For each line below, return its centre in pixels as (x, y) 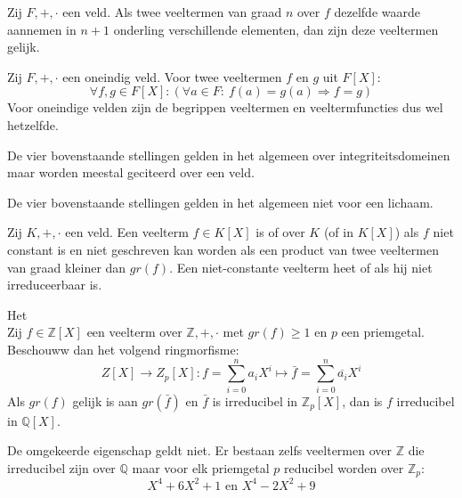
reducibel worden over (344, 467)
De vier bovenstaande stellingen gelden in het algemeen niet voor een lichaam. (220, 202)
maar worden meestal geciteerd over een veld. (131, 172)
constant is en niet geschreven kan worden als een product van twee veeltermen (223, 249)
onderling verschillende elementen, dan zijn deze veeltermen (276, 29)
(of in (338, 232)
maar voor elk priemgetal (201, 467)
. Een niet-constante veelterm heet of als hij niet (301, 267)
